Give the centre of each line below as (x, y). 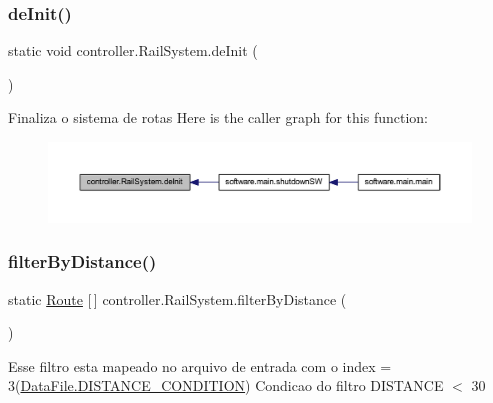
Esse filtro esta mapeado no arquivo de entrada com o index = (200, 365)
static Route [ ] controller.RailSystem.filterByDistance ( (177, 298)
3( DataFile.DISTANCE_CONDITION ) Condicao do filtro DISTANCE (226, 385)
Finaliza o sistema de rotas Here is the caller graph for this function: (218, 117)
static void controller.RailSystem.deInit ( (133, 50)
